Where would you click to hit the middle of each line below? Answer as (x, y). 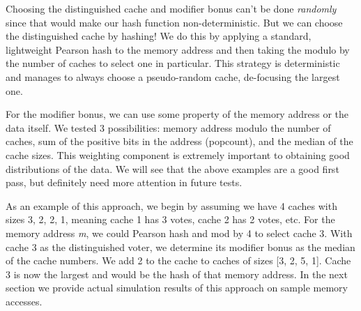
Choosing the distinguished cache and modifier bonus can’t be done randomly (171, 8)
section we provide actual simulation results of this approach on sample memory (177, 288)
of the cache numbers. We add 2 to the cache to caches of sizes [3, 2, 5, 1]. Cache (178, 260)
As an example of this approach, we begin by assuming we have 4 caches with (171, 205)
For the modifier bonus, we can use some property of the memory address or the (177, 114)
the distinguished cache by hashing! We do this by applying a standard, (159, 36)
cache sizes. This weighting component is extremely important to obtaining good (178, 154)
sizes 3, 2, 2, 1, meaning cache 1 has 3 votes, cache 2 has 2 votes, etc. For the (170, 219)
